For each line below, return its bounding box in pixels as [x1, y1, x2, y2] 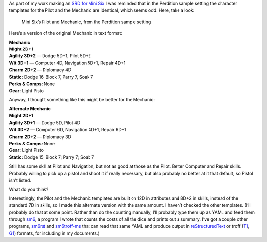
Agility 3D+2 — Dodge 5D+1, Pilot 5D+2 [9, 53, 91, 59]
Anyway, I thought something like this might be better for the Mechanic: [9, 97, 155, 102]
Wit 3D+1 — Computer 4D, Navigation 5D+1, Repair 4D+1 [9, 60, 126, 66]
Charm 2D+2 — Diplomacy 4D [9, 67, 72, 73]
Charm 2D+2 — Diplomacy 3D [9, 134, 72, 140]
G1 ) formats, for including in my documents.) [9, 230, 100, 236]
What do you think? [9, 186, 49, 193]
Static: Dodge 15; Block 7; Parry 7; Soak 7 [9, 154, 94, 160]
